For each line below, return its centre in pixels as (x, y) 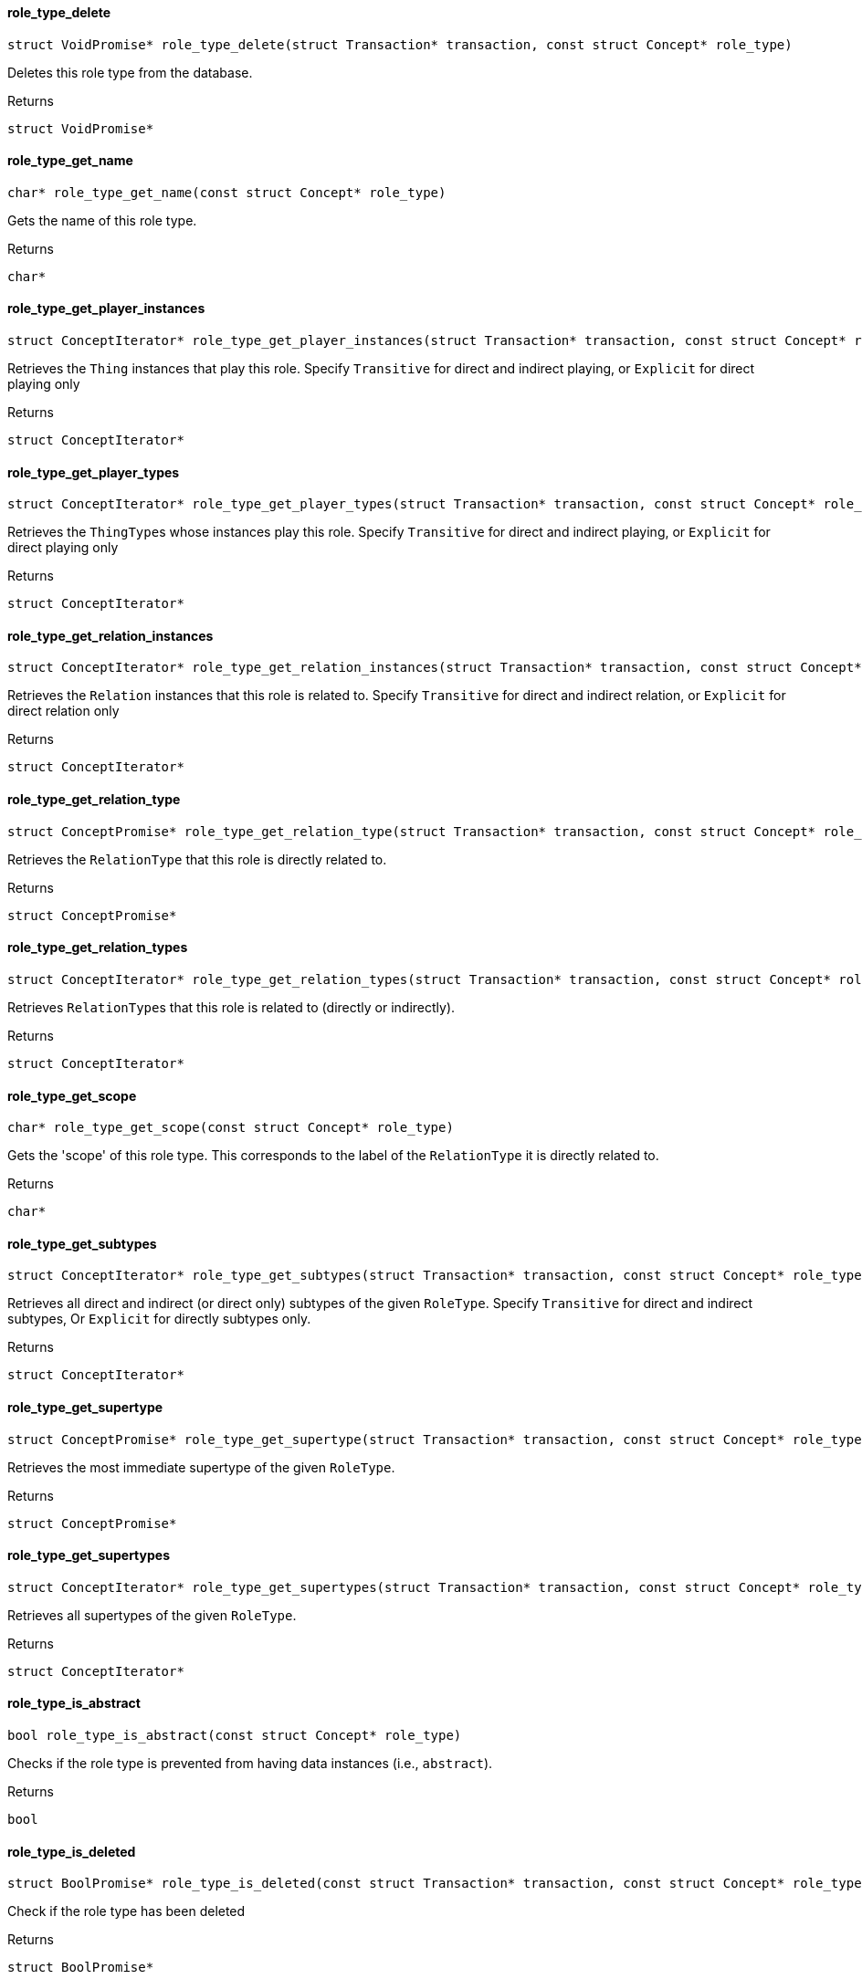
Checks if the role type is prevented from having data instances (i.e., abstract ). (250, 1764)
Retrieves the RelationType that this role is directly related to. (197, 859)
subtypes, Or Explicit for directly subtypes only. (159, 1319)
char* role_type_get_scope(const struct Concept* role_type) (231, 1128)
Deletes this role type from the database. (130, 72)
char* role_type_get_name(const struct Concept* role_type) (227, 192)
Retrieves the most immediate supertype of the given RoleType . (201, 1467)
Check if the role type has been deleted (126, 1911)
